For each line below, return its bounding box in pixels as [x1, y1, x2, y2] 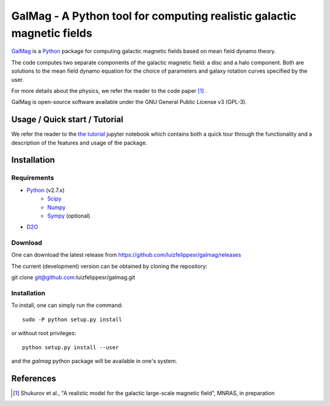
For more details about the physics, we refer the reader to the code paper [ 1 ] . [11, 87, 207, 94]
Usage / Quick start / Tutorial [11, 114, 123, 125]
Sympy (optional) [47, 212, 91, 220]
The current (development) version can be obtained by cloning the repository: [11, 262, 208, 270]
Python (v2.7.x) [26, 186, 65, 194]
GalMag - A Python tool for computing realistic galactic [11, 9, 296, 23]
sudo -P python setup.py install [22, 316, 122, 323]
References [11, 373, 56, 383]
